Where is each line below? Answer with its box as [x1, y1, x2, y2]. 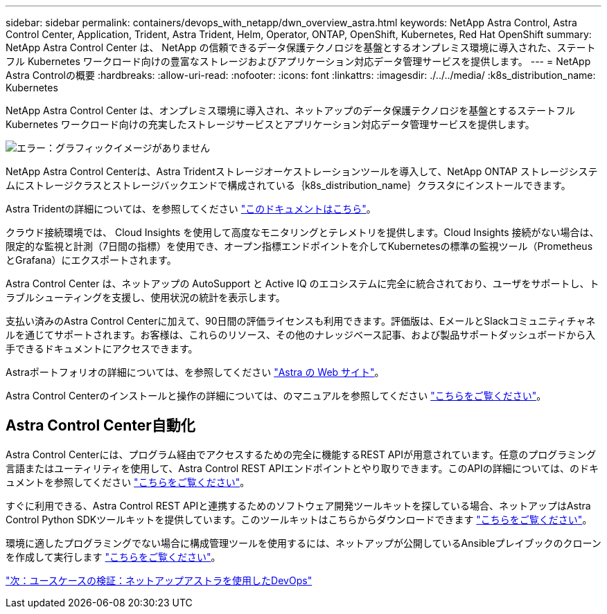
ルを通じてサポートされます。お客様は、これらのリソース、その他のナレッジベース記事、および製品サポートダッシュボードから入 [6, 329, 596, 341]
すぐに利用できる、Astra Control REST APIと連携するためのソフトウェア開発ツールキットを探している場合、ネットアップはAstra [6, 499, 591, 512]
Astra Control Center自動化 [6, 417, 195, 435]
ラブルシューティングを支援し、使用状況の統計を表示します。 [6, 291, 285, 303]
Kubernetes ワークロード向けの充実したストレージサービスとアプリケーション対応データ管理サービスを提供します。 [6, 118, 535, 130]
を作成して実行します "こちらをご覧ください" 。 [6, 550, 221, 563]
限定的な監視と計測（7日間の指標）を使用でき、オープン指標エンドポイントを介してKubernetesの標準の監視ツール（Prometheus [6, 240, 593, 252]
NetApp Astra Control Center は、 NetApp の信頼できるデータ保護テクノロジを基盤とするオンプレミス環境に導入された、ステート [6, 42, 596, 53]
